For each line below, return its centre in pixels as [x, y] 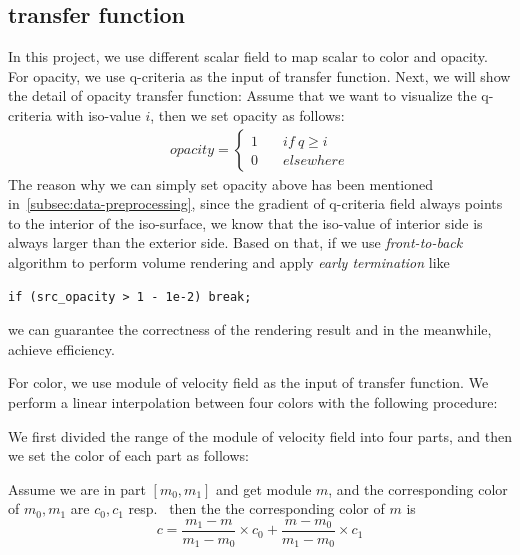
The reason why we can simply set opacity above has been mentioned [220, 183]
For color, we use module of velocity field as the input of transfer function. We [248, 382]
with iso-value [98, 114]
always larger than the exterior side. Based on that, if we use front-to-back [235, 242]
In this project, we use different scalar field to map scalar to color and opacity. [248, 56]
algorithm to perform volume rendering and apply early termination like [229, 261]
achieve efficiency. [61, 348]
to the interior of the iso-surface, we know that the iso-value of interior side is [245, 222]
